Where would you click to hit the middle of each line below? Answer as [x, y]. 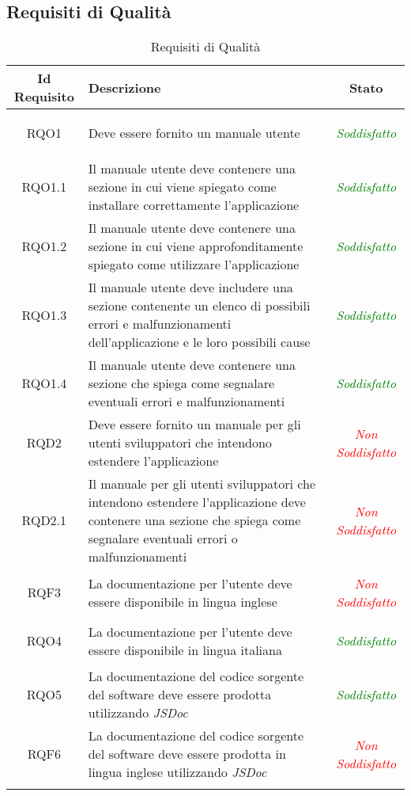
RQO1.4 [44, 383]
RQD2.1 [44, 520]
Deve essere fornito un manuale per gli [194, 425]
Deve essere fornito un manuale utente [194, 133]
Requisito [44, 97]
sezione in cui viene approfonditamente [196, 246]
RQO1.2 [44, 246]
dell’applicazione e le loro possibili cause [199, 342]
